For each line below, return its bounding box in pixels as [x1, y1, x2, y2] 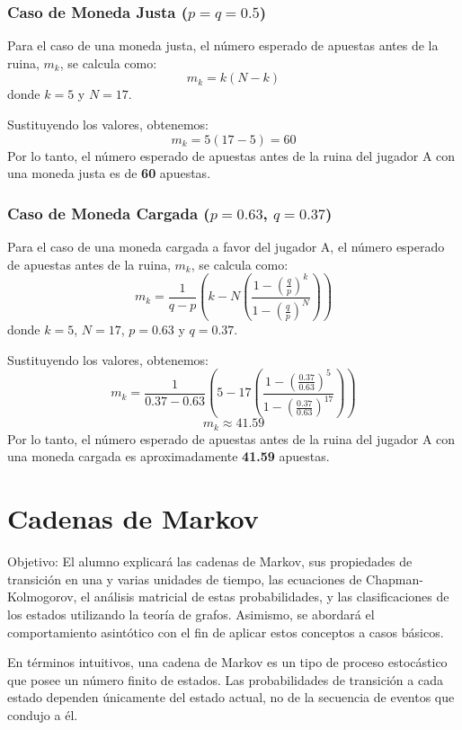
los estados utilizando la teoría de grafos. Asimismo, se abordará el [7, 604, 375, 623]
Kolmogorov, [7, 587, 77, 606]
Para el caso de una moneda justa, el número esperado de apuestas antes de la [7, 36, 439, 55]
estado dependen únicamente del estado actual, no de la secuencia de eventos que [7, 688, 455, 707]
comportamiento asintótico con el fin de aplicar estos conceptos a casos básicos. [7, 622, 444, 641]
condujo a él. [7, 705, 78, 724]
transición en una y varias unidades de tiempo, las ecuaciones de [7, 569, 362, 588]
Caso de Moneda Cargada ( [7, 201, 210, 224]
